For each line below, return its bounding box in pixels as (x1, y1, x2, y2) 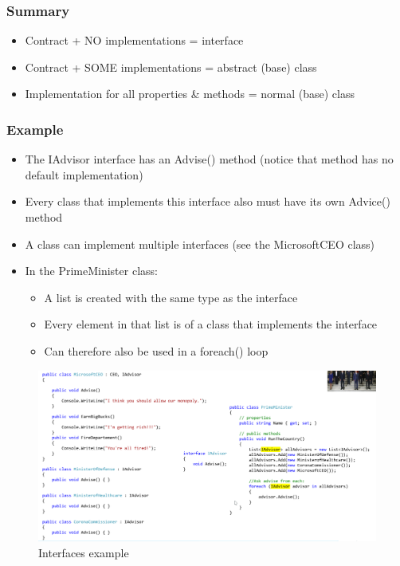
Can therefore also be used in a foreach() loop (44, 342, 269, 359)
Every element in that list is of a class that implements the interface (44, 316, 378, 332)
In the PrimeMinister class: (25, 262, 158, 279)
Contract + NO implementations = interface (25, 32, 244, 49)
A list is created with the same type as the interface (44, 289, 298, 305)
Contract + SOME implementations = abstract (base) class (25, 58, 317, 75)
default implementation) (25, 166, 143, 183)
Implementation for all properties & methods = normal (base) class (25, 85, 355, 102)
